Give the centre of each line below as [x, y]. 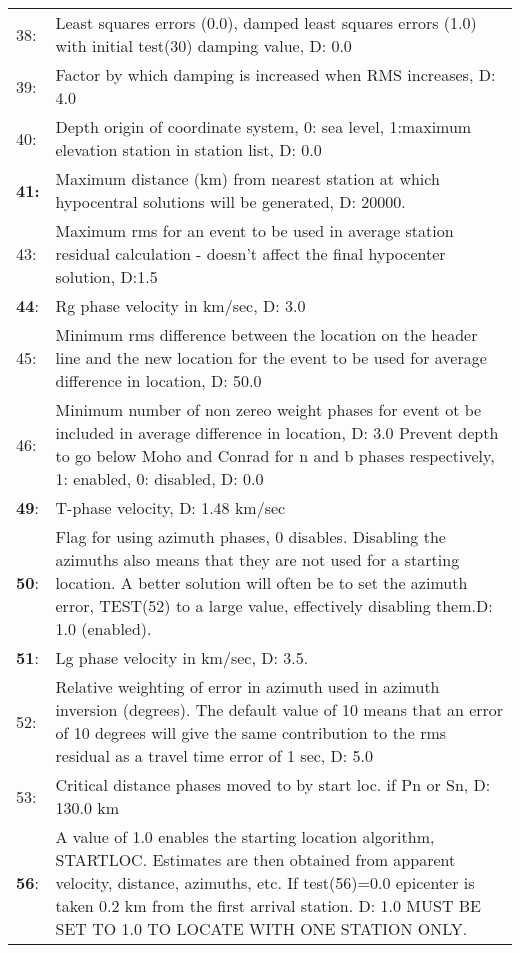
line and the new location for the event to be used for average [271, 357]
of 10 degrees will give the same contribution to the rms [251, 732]
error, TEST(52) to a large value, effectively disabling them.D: [274, 605]
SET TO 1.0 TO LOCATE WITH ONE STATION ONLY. [261, 928]
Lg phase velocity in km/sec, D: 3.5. [182, 657]
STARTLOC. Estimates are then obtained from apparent [255, 859]
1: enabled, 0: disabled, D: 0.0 [159, 478]
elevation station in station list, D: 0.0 [188, 149]
